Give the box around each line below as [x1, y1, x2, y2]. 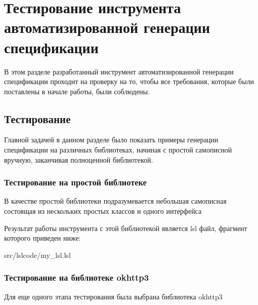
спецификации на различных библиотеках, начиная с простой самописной [4, 144, 232, 155]
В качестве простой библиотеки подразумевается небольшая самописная [4, 196, 227, 206]
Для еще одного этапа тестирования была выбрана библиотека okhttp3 [4, 291, 223, 301]
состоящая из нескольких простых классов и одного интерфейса [4, 206, 202, 216]
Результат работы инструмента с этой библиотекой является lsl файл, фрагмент [4, 222, 247, 233]
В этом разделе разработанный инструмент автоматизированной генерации [4, 66, 234, 77]
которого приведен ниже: [4, 233, 81, 243]
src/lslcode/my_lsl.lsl [4, 249, 71, 260]
